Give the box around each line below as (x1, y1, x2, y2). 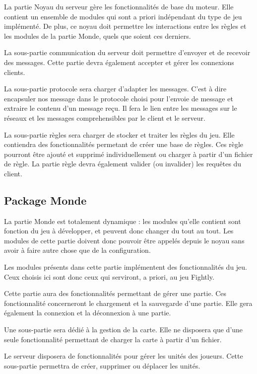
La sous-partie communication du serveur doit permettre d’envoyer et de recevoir (4, 47, 251, 58)
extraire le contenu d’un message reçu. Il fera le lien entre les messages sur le (4, 103, 237, 113)
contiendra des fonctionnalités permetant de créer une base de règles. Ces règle (4, 139, 244, 150)
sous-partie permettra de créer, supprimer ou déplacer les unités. (4, 360, 200, 371)
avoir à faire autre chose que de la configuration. (4, 245, 151, 255)
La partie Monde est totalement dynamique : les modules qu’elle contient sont (4, 216, 241, 226)
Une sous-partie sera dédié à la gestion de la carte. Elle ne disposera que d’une (4, 324, 243, 335)
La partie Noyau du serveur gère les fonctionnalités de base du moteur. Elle (4, 1, 234, 11)
